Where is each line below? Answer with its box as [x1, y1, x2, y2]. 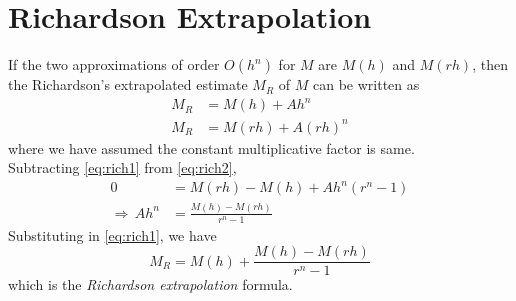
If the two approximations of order [8, 54, 220, 75]
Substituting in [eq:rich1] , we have [8, 224, 217, 245]
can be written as [313, 74, 420, 95]
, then [472, 54, 508, 75]
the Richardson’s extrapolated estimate [8, 74, 248, 95]
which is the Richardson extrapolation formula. [8, 274, 293, 295]
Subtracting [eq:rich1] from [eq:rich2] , [8, 157, 237, 178]
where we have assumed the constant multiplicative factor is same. [8, 137, 415, 158]
